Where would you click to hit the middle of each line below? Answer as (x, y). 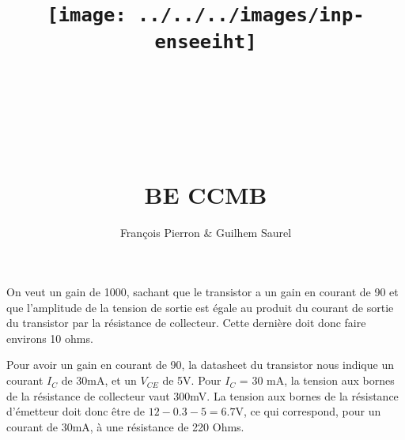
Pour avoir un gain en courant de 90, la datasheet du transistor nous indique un (200, 365)
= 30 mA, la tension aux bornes (317, 380)
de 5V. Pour (192, 380)
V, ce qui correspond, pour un (308, 411)
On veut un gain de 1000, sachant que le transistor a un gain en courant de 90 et (202, 292)
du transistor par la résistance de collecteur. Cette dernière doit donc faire (186, 323)
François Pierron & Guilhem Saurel (206, 232)
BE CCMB (206, 194)
